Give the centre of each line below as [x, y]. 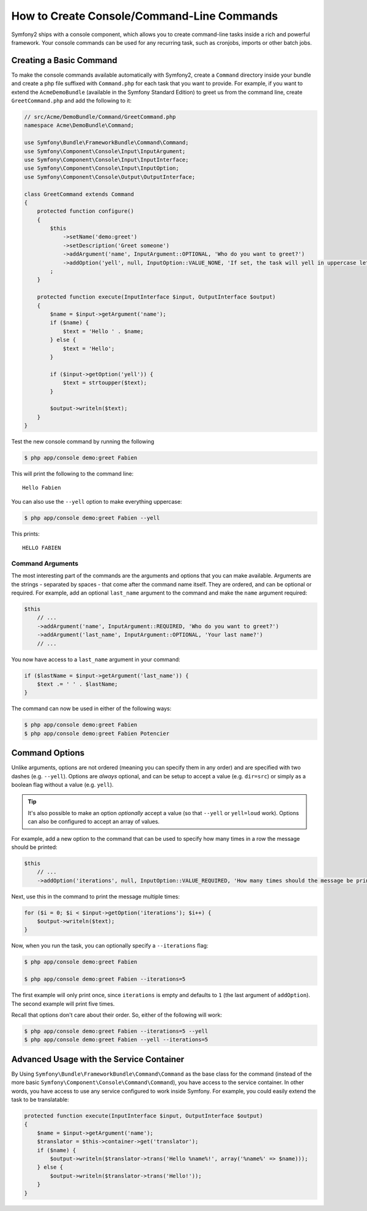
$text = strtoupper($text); [105, 383]
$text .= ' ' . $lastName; [78, 684]
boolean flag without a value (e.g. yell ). [62, 785]
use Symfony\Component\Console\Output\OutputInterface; [110, 177]
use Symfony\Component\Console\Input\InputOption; [102, 168]
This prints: [25, 534]
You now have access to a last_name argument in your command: [96, 659]
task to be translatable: [40, 1099]
